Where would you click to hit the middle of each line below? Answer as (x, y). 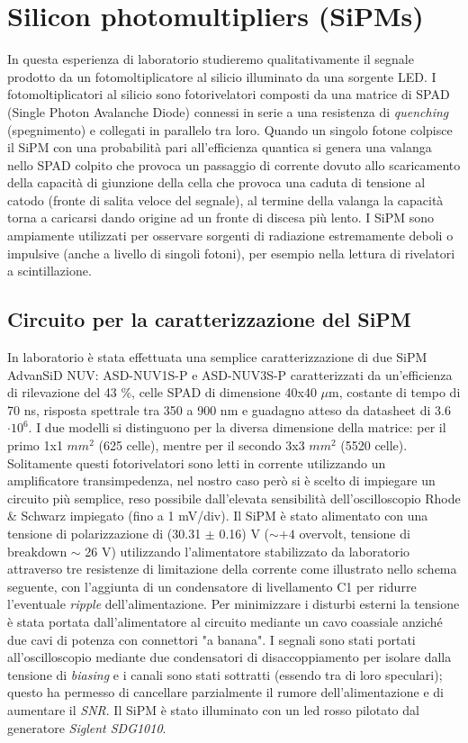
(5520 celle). (374, 445)
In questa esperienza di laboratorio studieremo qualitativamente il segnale (211, 59)
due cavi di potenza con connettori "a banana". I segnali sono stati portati (211, 639)
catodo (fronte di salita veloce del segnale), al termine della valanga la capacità (225, 199)
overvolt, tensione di (355, 533)
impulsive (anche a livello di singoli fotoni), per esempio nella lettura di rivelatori (231, 253)
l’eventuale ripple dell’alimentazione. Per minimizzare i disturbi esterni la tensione (234, 604)
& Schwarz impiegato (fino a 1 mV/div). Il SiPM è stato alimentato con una (218, 516)
